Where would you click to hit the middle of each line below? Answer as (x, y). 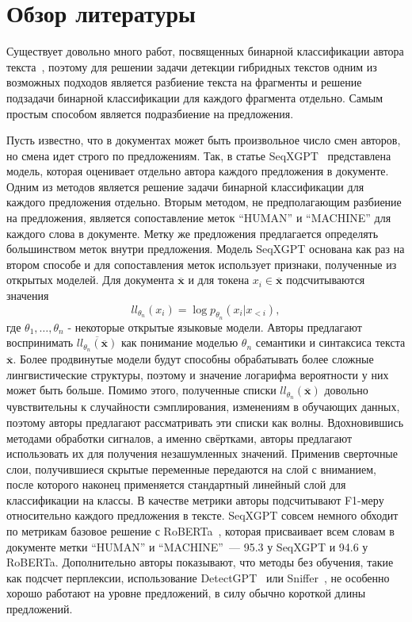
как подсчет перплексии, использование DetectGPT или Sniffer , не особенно (198, 577)
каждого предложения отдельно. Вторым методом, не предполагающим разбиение (204, 202)
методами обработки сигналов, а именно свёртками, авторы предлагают (179, 438)
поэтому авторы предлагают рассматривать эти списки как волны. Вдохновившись (205, 422)
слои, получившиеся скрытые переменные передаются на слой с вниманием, (191, 468)
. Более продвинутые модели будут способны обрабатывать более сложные (193, 359)
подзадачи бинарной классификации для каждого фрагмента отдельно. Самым (195, 97)
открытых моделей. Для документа (90, 280)
